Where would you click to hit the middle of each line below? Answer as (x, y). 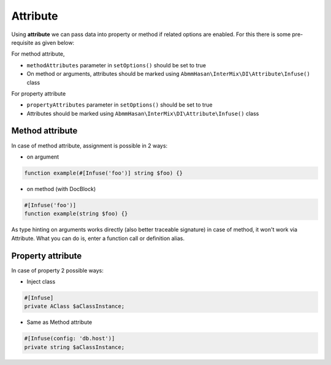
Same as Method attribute (59, 322)
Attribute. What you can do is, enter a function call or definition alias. (98, 238)
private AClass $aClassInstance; (74, 307)
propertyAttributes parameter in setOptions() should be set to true (120, 105)
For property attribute (39, 93)
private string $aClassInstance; (74, 347)
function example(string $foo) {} (76, 214)
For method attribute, (38, 54)
